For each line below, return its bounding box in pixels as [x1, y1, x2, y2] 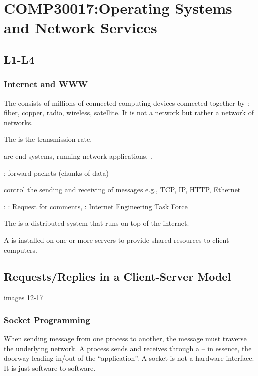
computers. [4, 244, 38, 255]
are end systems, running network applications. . [4, 150, 152, 161]
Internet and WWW [4, 78, 88, 90]
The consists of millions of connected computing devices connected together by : [4, 97, 249, 108]
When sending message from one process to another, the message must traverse [4, 333, 247, 344]
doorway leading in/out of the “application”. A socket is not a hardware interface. [4, 353, 254, 363]
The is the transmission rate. [4, 134, 92, 144]
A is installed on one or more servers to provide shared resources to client [4, 234, 229, 245]
